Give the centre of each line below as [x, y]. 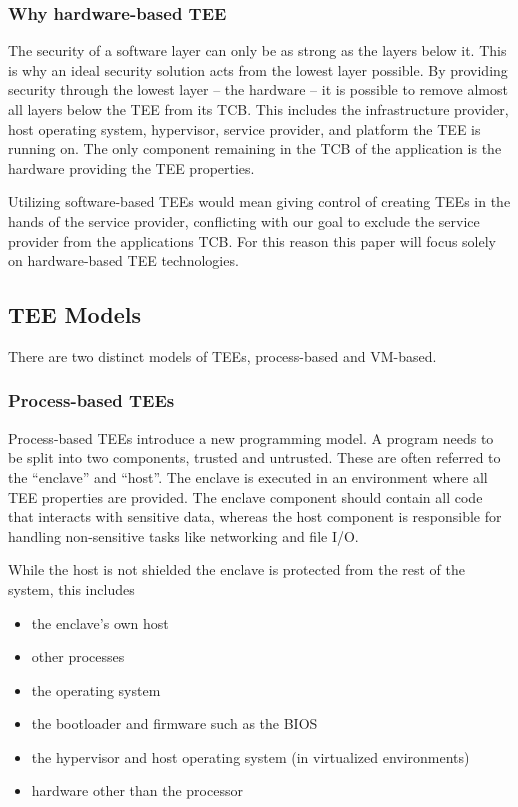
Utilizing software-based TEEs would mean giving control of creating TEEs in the [259, 201]
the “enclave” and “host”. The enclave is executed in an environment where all [248, 476]
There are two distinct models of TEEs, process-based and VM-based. [222, 355]
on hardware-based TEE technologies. [123, 260]
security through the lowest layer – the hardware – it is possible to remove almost [258, 89]
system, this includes [71, 588]
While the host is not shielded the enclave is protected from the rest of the [237, 569]
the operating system [96, 689]
